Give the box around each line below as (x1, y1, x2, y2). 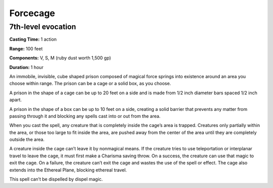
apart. (9, 97, 22, 103)
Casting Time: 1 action (9, 36, 57, 42)
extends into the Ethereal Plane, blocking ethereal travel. (9, 167, 127, 173)
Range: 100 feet (9, 45, 43, 51)
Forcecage (9, 8, 56, 19)
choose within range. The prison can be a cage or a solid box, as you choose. (9, 81, 171, 87)
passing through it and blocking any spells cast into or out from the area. (9, 113, 161, 119)
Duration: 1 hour (9, 64, 44, 70)
